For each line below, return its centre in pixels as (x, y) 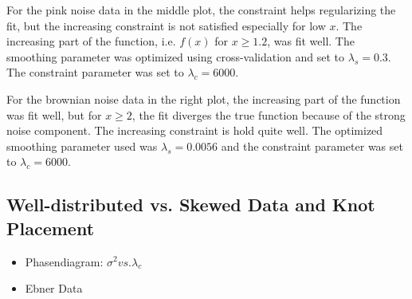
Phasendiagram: (64, 261)
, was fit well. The (311, 41)
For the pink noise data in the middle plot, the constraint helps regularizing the (201, 10)
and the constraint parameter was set (312, 146)
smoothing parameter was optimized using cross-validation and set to (176, 56)
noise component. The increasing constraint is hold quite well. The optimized (195, 130)
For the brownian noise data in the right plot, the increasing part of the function (204, 98)
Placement (51, 228)
